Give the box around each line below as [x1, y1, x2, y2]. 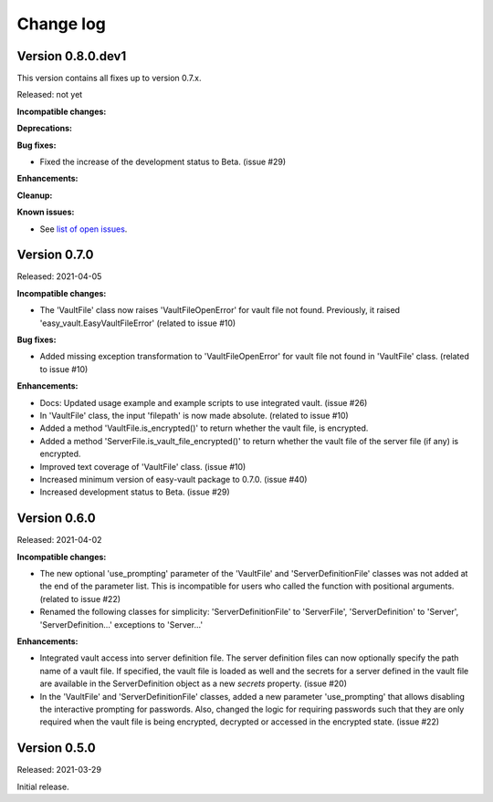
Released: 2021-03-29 [16, 765, 102, 776]
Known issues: [16, 206, 75, 218]
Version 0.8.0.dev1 [16, 48, 127, 64]
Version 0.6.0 [16, 511, 96, 526]
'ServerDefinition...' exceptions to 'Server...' [39, 619, 204, 630]
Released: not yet [16, 89, 83, 100]
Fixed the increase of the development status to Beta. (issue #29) [39, 156, 287, 168]
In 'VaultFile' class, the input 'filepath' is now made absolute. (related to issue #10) [39, 411, 349, 421]
